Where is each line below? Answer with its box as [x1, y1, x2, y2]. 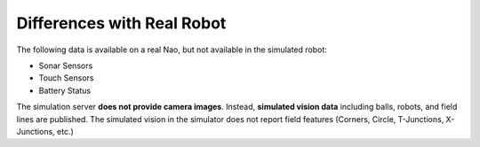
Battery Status [38, 85, 92, 96]
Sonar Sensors [38, 60, 93, 71]
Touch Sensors [38, 73, 94, 83]
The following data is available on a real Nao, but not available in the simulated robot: [16, 44, 328, 55]
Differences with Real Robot [16, 13, 227, 33]
